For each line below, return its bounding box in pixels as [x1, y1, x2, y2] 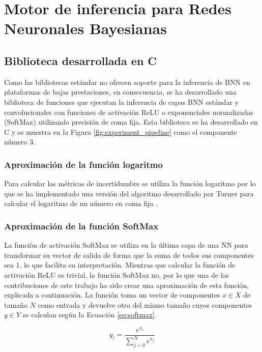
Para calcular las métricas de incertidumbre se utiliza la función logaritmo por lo [4, 178, 256, 189]
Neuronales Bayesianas [4, 18, 167, 39]
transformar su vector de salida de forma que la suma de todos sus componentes [4, 249, 254, 260]
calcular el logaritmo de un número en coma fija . [4, 198, 158, 209]
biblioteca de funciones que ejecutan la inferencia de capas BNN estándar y [4, 96, 239, 107]
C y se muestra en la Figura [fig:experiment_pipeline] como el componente [4, 126, 237, 137]
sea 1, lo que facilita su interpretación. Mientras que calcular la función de [4, 259, 236, 270]
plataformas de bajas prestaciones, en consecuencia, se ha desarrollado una [4, 86, 237, 97]
